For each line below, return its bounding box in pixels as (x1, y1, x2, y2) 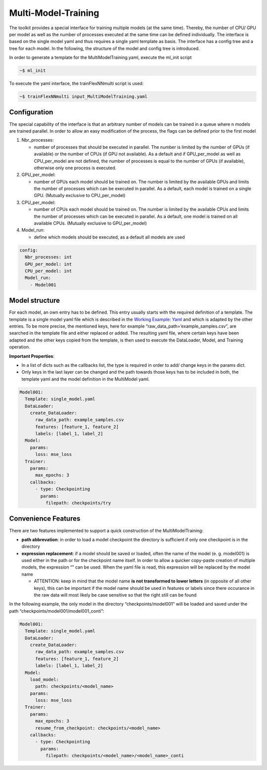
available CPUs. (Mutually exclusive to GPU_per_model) (34, 220, 147, 226)
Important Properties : (9, 353, 54, 359)
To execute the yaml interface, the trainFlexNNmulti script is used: (9, 81, 144, 87)
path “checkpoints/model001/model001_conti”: (9, 608, 104, 614)
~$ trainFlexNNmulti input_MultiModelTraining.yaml (19, 94, 148, 99)
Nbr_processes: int (25, 254, 72, 260)
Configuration (9, 108, 53, 116)
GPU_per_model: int (25, 261, 72, 267)
